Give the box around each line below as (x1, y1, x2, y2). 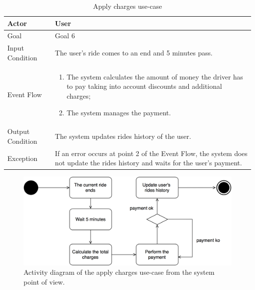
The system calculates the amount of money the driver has (66, 71, 243, 81)
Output (7, 126, 30, 136)
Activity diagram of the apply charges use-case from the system (24, 267, 215, 277)
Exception (7, 153, 38, 163)
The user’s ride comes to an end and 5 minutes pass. (55, 48, 213, 58)
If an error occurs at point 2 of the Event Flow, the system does (55, 148, 248, 158)
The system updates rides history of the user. (55, 131, 191, 141)
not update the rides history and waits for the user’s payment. (55, 158, 242, 168)
